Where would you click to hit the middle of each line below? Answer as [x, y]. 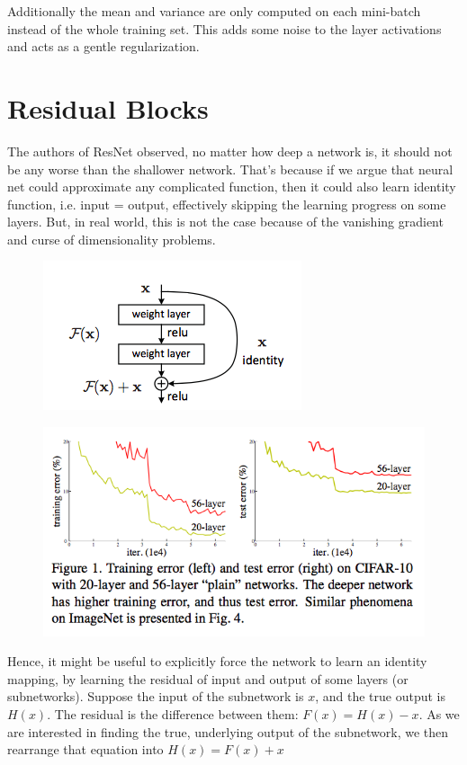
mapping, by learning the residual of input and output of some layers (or [208, 678]
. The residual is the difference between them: [173, 713]
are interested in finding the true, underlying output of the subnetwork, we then [228, 731]
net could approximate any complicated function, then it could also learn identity [232, 187]
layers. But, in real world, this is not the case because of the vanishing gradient [225, 222]
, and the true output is [380, 696]
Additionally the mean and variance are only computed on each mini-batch [214, 11]
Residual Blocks [108, 107]
